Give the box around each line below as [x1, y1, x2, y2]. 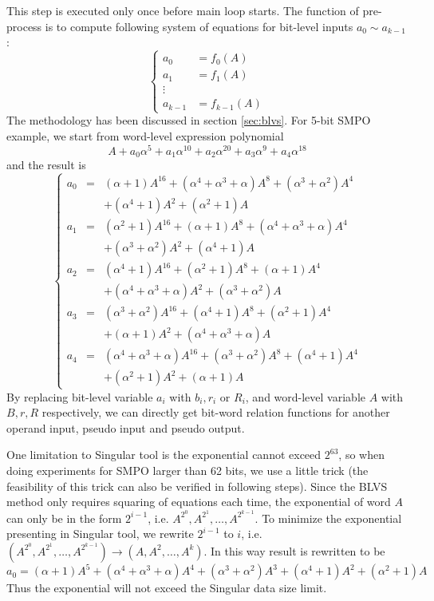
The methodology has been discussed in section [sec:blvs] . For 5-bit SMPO [6, 112, 371, 129]
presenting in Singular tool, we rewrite [6, 525, 194, 542]
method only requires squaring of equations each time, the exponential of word [6, 493, 391, 510]
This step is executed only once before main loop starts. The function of [6, 2, 359, 18]
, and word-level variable [245, 388, 365, 405]
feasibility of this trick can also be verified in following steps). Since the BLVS [6, 477, 388, 494]
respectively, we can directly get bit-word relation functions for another [41, 404, 390, 421]
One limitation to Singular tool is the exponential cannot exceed [6, 446, 322, 463]
